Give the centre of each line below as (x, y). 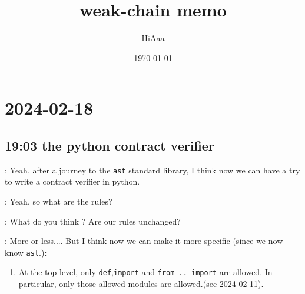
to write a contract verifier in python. (72, 181)
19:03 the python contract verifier (110, 145)
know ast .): (26, 252)
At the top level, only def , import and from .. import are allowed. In (145, 272)
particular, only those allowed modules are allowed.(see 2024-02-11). (141, 284)
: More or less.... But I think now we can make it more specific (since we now (144, 241)
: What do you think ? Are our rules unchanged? (93, 221)
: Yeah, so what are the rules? (59, 201)
